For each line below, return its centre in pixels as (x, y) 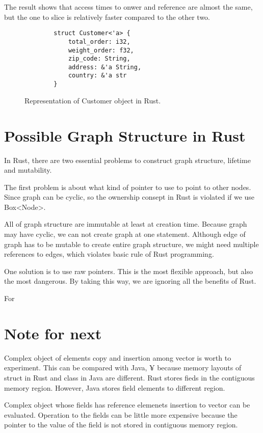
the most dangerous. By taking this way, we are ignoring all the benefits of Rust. (130, 281)
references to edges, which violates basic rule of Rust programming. (109, 254)
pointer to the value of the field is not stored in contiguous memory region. (121, 425)
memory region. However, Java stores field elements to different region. (115, 387)
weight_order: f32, (101, 50)
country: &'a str (97, 76)
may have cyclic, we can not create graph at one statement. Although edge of (125, 234)
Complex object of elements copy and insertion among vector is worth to (118, 357)
